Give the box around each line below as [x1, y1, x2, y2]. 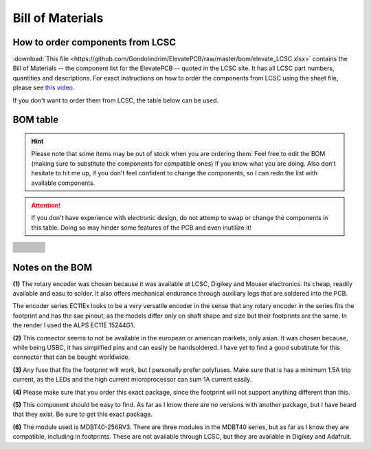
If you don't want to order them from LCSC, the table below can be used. [12, 96, 219, 105]
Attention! [31, 201, 61, 209]
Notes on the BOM [12, 261, 93, 273]
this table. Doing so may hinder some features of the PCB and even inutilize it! [31, 223, 252, 232]
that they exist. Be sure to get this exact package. [12, 410, 153, 419]
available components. [31, 179, 95, 187]
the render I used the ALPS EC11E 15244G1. [12, 321, 135, 329]
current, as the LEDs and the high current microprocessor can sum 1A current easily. [12, 375, 252, 384]
